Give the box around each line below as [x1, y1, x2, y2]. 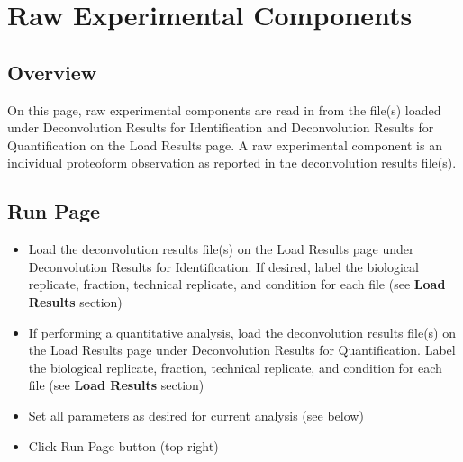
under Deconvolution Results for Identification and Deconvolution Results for [7, 118, 434, 137]
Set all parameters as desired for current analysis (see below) [28, 405, 364, 424]
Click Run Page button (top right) [28, 436, 219, 455]
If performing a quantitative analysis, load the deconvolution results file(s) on [28, 322, 457, 341]
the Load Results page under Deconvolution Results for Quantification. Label [28, 340, 456, 359]
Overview [7, 58, 97, 86]
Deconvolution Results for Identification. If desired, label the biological [28, 257, 419, 276]
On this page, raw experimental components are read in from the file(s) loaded [7, 100, 441, 119]
